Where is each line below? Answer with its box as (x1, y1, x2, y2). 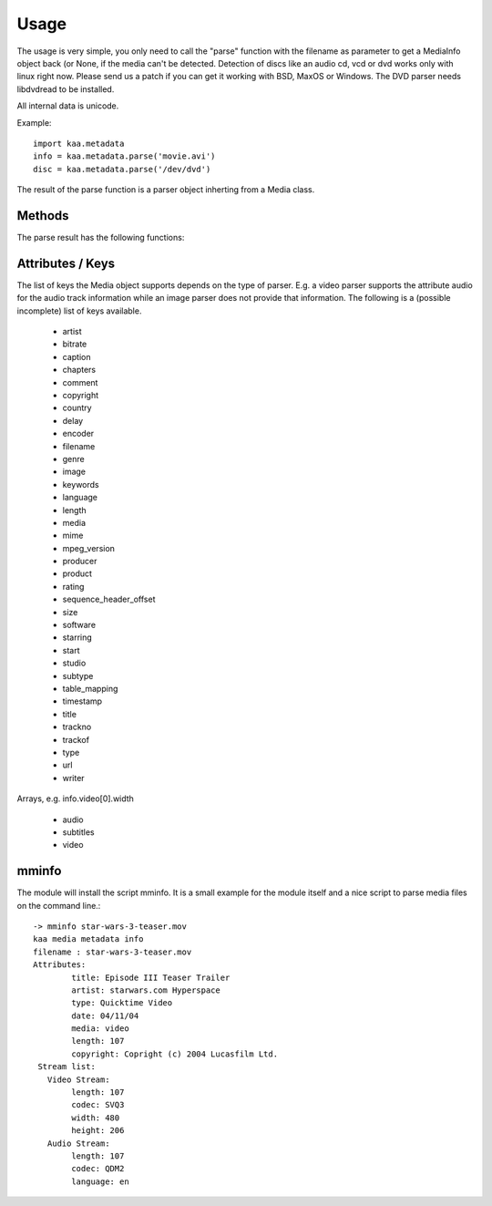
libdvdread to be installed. (16, 83, 115, 95)
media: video (71, 1024, 129, 1034)
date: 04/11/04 (71, 1010, 139, 1021)
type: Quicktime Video (71, 998, 173, 1008)
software (62, 620, 96, 631)
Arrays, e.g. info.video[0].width (16, 793, 134, 804)
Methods (16, 208, 69, 223)
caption (62, 351, 91, 362)
